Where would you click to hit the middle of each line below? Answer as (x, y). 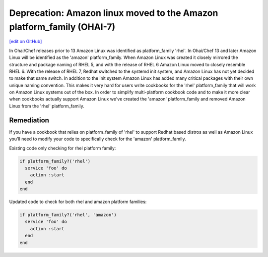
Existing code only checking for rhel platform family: (63, 148)
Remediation (29, 120)
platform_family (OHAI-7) (62, 27)
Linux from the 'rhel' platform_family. (47, 106)
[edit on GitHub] (26, 42)
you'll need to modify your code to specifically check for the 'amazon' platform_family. (98, 139)
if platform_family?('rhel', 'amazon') (68, 215)
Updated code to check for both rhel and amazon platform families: (78, 202)
